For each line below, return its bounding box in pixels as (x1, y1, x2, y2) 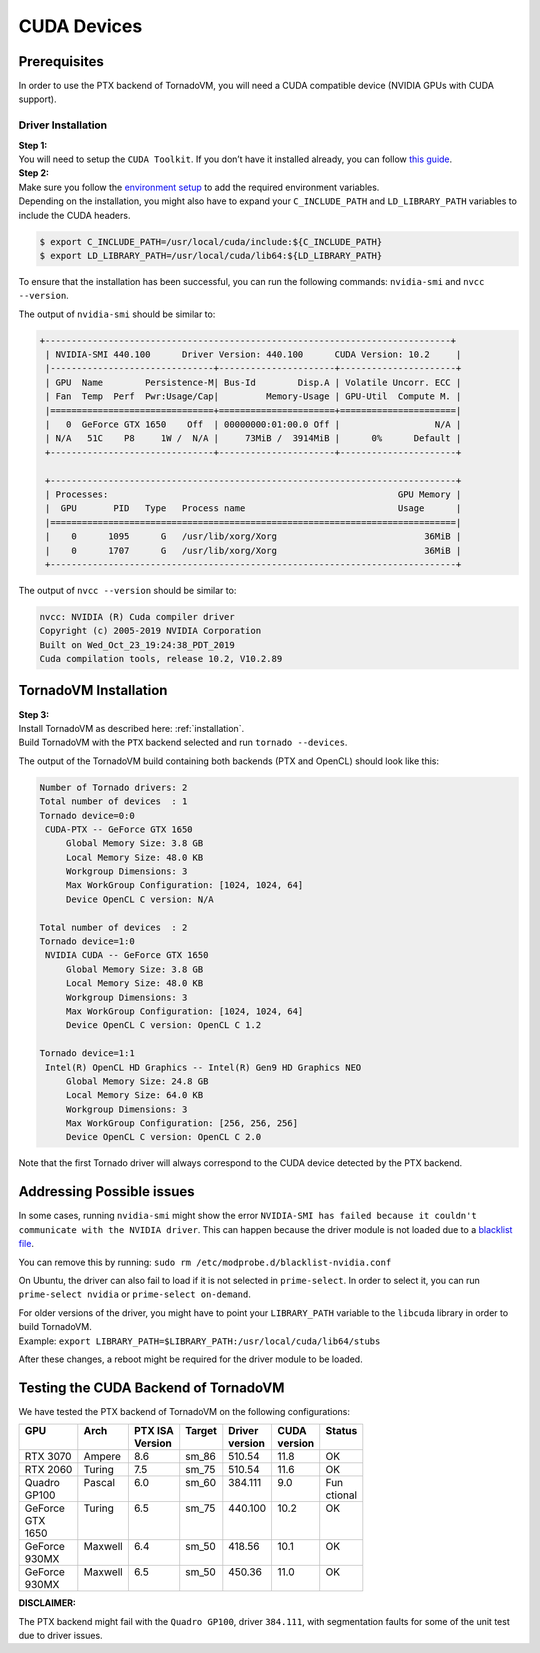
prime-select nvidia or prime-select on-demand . (18, 1288, 252, 1300)
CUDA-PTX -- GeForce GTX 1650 (45, 823, 194, 835)
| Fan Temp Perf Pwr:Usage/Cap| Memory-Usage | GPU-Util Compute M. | (45, 391, 462, 402)
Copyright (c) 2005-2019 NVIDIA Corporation (39, 625, 262, 637)
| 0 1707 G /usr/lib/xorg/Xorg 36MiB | (45, 545, 462, 556)
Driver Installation (18, 118, 108, 132)
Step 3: (18, 708, 50, 720)
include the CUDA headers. (18, 209, 131, 221)
